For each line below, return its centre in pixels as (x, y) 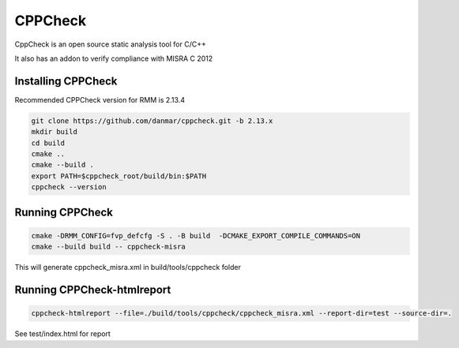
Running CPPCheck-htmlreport (93, 289)
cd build (48, 143)
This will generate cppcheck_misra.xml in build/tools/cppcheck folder (128, 268)
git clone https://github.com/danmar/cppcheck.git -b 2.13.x (152, 121)
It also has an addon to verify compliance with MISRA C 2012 (114, 58)
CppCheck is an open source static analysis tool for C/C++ (111, 44)
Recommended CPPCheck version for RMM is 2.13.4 (100, 99)
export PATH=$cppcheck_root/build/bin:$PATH (119, 176)
